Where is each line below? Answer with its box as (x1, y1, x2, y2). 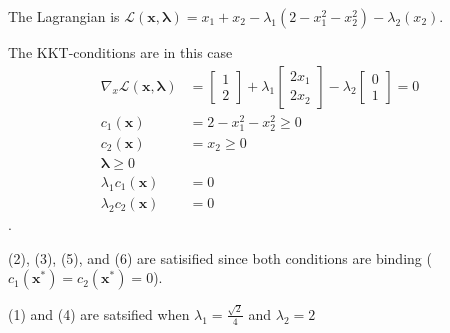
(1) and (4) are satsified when (8, 303, 190, 324)
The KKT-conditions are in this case (8, 42, 233, 62)
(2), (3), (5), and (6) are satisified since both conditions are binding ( (8, 247, 432, 268)
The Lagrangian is (8, 6, 120, 26)
